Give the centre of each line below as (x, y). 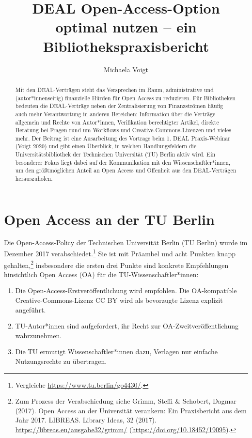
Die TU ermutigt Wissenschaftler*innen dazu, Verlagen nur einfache (116, 352)
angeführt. (31, 309)
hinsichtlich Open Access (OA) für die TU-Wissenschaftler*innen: (101, 274)
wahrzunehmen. (39, 335)
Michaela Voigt (126, 69)
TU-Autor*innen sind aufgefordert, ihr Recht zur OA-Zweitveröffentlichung (127, 326)
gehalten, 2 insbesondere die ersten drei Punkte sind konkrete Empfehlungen (116, 264)
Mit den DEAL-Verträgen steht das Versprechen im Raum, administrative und (114, 89)
